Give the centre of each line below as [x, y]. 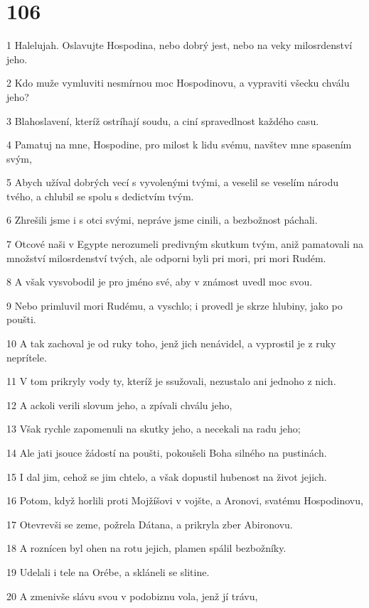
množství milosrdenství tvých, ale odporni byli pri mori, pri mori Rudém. [166, 257]
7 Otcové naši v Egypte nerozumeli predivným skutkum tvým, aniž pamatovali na [185, 244]
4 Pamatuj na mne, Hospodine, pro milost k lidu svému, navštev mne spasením [179, 145]
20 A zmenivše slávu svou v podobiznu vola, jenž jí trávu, [132, 596]
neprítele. [27, 357]
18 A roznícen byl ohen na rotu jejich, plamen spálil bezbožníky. [146, 548]
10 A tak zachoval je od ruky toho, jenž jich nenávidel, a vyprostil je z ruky [171, 343]
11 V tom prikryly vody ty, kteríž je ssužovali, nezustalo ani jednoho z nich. [171, 381]
